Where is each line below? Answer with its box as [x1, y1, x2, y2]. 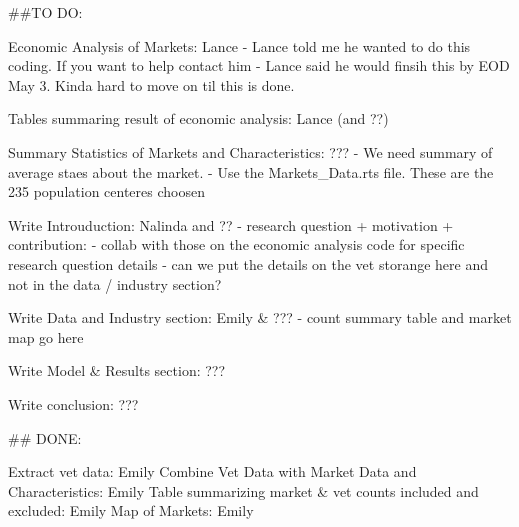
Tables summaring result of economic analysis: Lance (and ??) [8, 108, 389, 129]
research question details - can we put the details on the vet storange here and [8, 253, 488, 274]
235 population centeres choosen [8, 181, 205, 202]
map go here [8, 326, 84, 347]
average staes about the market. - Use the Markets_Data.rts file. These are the [8, 161, 494, 182]
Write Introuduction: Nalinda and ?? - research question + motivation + [8, 214, 454, 235]
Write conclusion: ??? [8, 393, 139, 414]
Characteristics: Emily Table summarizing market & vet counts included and [8, 480, 479, 501]
